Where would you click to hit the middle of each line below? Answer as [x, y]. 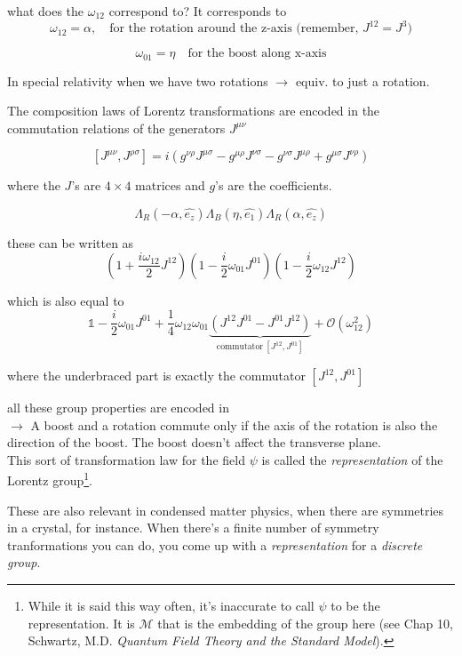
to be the [355, 606]
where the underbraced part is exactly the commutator [156, 376]
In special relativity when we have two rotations [138, 80]
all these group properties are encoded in [118, 408]
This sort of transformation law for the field [126, 459]
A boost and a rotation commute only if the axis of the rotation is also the [234, 424]
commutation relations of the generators [116, 128]
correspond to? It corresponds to [198, 11]
